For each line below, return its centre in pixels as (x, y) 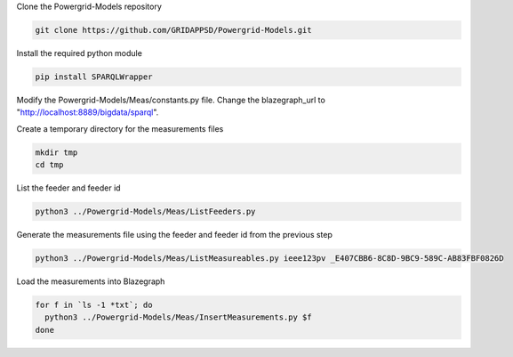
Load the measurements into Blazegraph (91, 281)
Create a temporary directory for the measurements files (120, 128)
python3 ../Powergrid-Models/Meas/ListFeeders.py (145, 212)
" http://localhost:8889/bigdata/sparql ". (88, 112)
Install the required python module (79, 53)
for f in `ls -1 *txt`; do (94, 305)
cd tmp (49, 165)
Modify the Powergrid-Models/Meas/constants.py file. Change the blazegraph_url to (171, 100)
